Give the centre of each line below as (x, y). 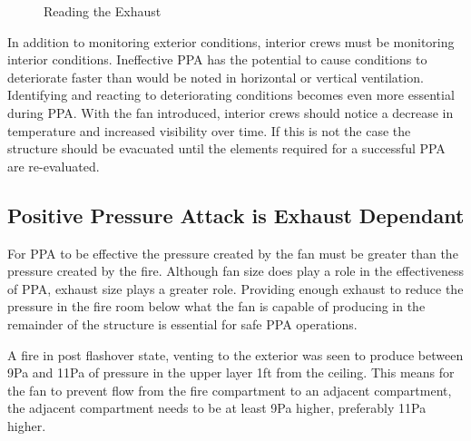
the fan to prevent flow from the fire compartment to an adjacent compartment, (230, 390)
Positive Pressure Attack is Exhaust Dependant (236, 215)
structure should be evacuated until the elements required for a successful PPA (226, 148)
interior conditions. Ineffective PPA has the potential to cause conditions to (217, 59)
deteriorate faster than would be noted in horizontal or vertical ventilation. (216, 77)
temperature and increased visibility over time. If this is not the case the (209, 130)
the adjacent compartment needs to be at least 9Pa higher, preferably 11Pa (217, 408)
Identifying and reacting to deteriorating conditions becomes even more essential (231, 95)
